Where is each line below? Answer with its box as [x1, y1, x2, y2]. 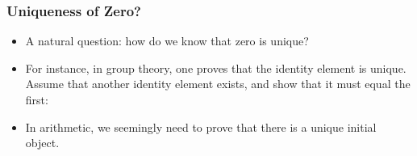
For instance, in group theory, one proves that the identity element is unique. [25, 59, 407, 76]
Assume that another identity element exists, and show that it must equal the [25, 75, 411, 92]
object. [25, 134, 60, 151]
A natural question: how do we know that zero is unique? [25, 32, 309, 49]
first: [25, 91, 48, 108]
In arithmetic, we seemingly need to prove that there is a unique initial [25, 118, 377, 135]
